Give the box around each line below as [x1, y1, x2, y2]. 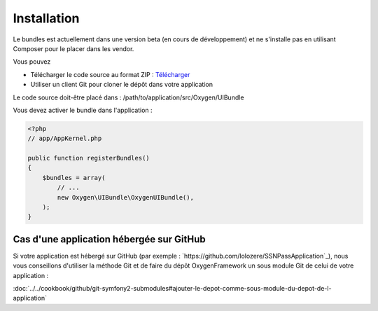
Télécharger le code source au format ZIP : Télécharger [30, 70, 190, 78]
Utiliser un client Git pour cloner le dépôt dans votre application [30, 81, 213, 89]
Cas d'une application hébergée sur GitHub [13, 233, 206, 245]
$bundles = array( [42, 174, 106, 181]
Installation [13, 11, 80, 26]
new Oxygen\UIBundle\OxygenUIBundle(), [57, 193, 194, 201]
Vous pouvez [13, 57, 51, 66]
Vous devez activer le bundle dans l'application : [13, 106, 153, 114]
